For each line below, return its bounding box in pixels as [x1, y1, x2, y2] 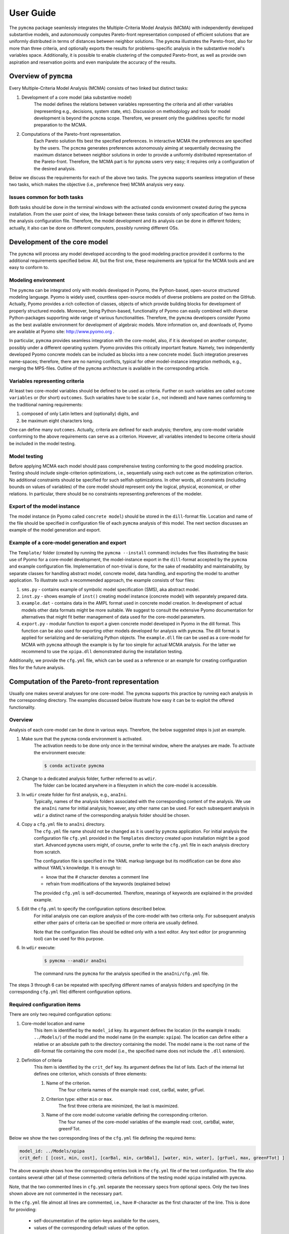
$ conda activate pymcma [44, 763, 105, 769]
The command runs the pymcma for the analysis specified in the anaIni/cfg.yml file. [34, 970, 209, 977]
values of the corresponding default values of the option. [34, 1225, 150, 1231]
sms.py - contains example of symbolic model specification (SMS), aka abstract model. [21, 586, 200, 592]
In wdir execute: [21, 945, 56, 951]
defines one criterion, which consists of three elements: [34, 1071, 147, 1077]
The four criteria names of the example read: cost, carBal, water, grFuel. [58, 1087, 205, 1093]
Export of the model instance [9, 503, 80, 510]
